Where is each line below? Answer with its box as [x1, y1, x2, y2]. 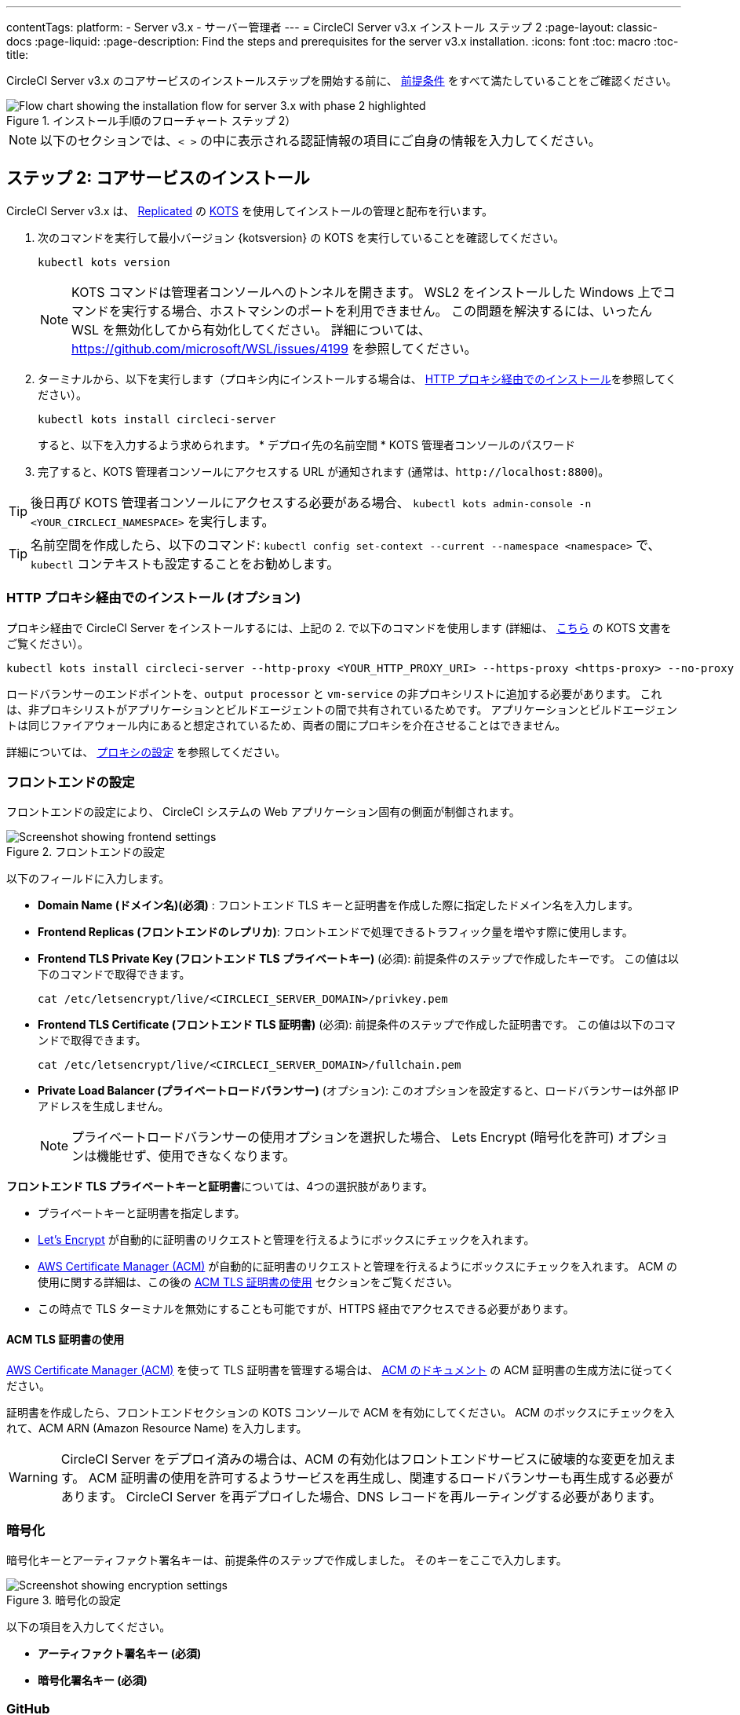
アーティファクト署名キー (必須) [38, 1647, 202, 1661]
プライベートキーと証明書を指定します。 [38, 1206, 246, 1220]
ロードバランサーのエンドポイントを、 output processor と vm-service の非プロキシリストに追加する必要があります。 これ [6, 686, 662, 700]
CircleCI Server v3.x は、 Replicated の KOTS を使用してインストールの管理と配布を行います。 [6, 203, 493, 218]
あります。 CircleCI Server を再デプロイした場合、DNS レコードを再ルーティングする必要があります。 [60, 1488, 662, 1505]
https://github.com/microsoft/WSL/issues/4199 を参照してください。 [71, 340, 477, 357]
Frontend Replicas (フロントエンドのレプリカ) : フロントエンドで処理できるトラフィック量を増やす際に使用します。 [38, 925, 633, 939]
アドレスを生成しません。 [38, 1099, 170, 1113]
